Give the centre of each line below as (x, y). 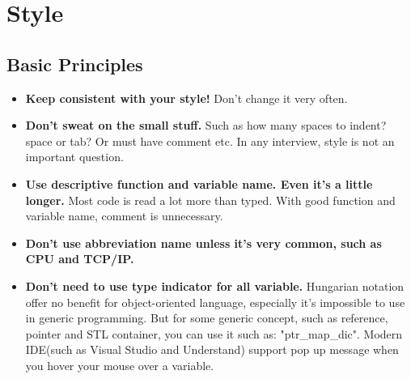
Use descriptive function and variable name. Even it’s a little (199, 183)
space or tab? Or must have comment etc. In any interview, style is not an (210, 141)
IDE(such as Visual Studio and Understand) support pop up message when (212, 349)
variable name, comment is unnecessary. (124, 216)
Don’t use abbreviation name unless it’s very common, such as (203, 243)
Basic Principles (75, 64)
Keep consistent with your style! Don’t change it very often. (186, 98)
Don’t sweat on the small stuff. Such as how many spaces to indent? (206, 125)
